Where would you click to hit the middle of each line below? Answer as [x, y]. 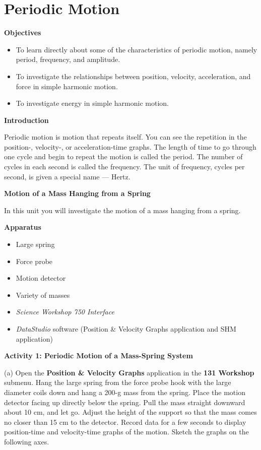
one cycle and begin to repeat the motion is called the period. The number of [123, 156]
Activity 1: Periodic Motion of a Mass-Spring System [99, 356]
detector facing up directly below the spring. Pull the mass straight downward [125, 402]
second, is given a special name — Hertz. [67, 176]
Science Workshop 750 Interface [65, 312]
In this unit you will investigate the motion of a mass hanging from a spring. [122, 210]
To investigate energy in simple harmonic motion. [92, 103]
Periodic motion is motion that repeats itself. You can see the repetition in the [125, 137]
